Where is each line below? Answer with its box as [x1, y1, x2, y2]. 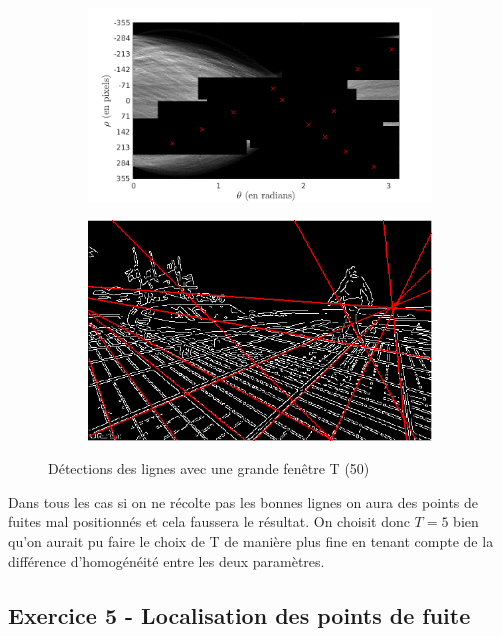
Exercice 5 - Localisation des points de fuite [8, 599, 471, 630]
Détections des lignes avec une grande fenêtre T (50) [48, 458, 370, 479]
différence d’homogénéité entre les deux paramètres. [8, 550, 325, 571]
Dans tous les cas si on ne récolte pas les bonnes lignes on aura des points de [8, 491, 479, 512]
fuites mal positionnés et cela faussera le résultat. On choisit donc [8, 511, 410, 532]
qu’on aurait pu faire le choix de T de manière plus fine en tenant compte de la [8, 530, 494, 551]
